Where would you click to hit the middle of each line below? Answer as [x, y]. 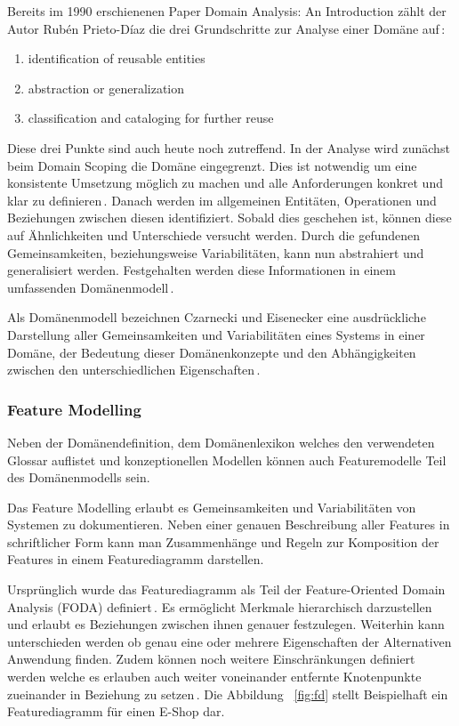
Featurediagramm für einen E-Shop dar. [116, 711]
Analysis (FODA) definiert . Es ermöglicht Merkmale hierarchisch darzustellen [220, 606]
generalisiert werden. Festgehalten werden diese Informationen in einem [201, 270]
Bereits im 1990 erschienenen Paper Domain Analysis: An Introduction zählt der [227, 11]
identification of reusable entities [117, 58]
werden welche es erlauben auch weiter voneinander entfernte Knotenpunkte [214, 677]
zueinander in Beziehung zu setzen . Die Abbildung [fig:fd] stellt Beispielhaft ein [228, 694]
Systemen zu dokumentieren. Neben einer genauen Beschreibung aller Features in [229, 524]
